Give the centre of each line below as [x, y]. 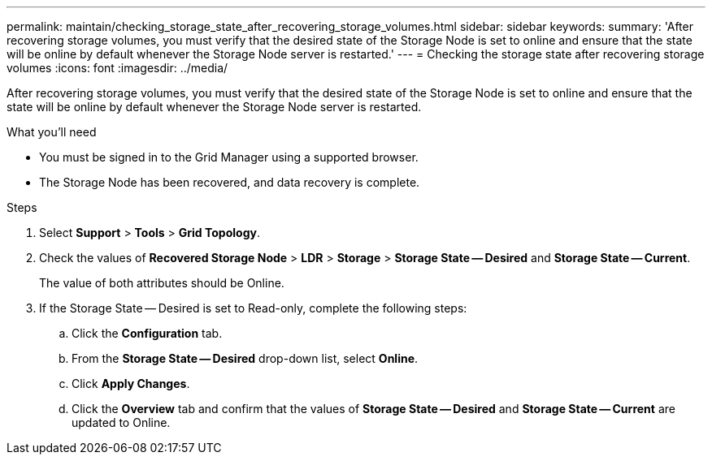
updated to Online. [121, 422]
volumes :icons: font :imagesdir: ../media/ [117, 68]
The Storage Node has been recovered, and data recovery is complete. [230, 182]
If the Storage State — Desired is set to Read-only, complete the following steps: [253, 308]
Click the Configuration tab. [147, 333]
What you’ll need [52, 132]
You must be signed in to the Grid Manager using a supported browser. [229, 157]
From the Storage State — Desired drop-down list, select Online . [245, 358]
